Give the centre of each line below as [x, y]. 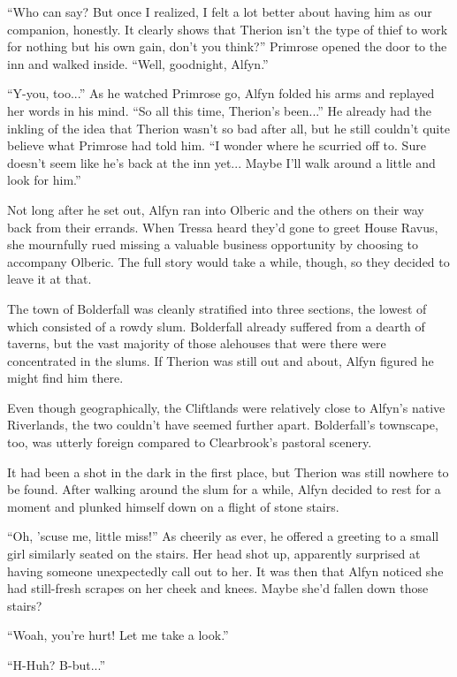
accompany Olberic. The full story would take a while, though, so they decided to [228, 261]
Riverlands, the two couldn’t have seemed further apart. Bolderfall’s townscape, [223, 425]
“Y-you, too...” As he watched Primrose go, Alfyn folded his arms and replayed [221, 93]
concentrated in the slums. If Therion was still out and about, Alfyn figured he [221, 360]
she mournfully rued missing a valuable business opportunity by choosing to [213, 244]
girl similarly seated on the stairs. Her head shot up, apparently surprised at [214, 554]
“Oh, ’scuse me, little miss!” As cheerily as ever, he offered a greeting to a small [223, 536]
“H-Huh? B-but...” [57, 665]
